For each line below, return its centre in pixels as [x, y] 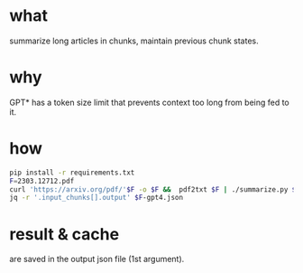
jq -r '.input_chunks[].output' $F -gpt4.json [96, 198]
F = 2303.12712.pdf [42, 181]
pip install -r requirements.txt [72, 173]
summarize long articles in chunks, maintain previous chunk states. [134, 41]
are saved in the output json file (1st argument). [97, 259]
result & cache [64, 234]
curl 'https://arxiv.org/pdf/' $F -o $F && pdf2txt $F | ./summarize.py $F [155, 189]
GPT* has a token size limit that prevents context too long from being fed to [150, 102]
